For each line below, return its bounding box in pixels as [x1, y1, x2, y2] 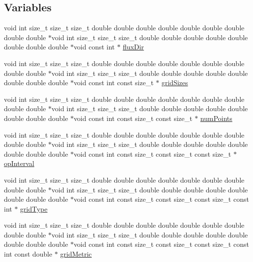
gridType [20, 203, 48, 214]
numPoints [200, 113, 232, 123]
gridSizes [161, 77, 188, 88]
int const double [4, 249, 52, 259]
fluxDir [123, 42, 144, 52]
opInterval [4, 158, 34, 168]
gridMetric [60, 249, 92, 259]
